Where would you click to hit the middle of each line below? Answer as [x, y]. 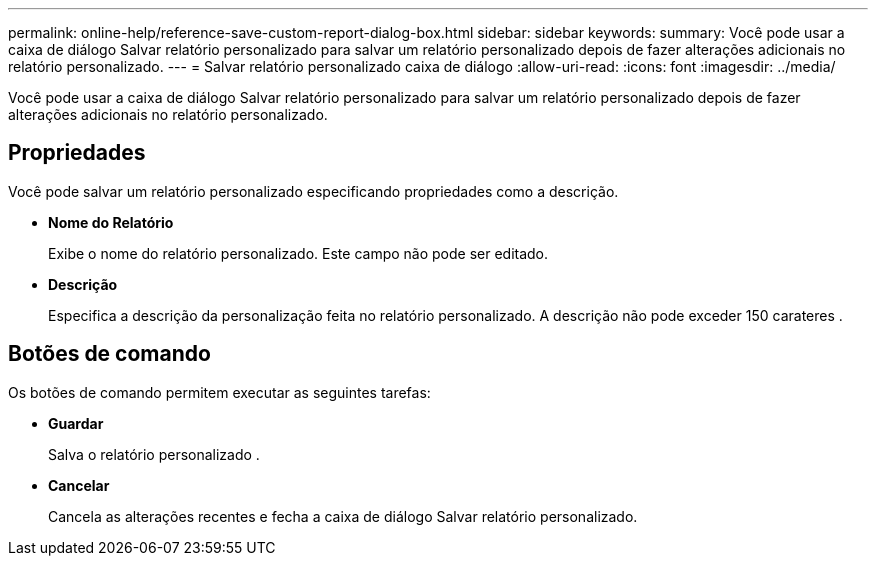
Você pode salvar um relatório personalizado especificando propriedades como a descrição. [313, 191]
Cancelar [79, 485]
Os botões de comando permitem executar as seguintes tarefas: [219, 392]
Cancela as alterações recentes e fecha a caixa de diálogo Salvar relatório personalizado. [343, 516]
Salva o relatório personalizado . [154, 454]
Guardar [76, 423]
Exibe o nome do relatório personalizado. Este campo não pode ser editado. [298, 253]
